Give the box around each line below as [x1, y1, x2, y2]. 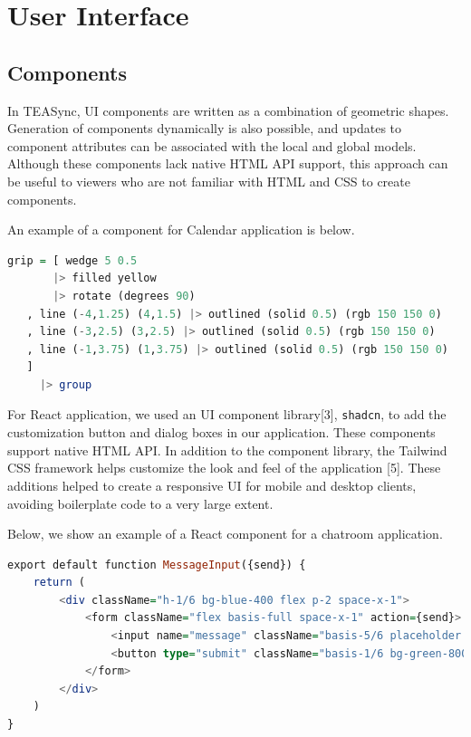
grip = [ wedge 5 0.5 [7, 254, 138, 267]
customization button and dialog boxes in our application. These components [7, 423, 436, 442]
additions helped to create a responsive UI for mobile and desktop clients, [7, 475, 417, 494]
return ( [33, 576, 85, 589]
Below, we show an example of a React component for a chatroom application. [7, 524, 443, 543]
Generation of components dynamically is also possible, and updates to [7, 119, 402, 138]
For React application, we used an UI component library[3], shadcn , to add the [7, 405, 447, 424]
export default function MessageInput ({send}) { [7, 558, 306, 571]
